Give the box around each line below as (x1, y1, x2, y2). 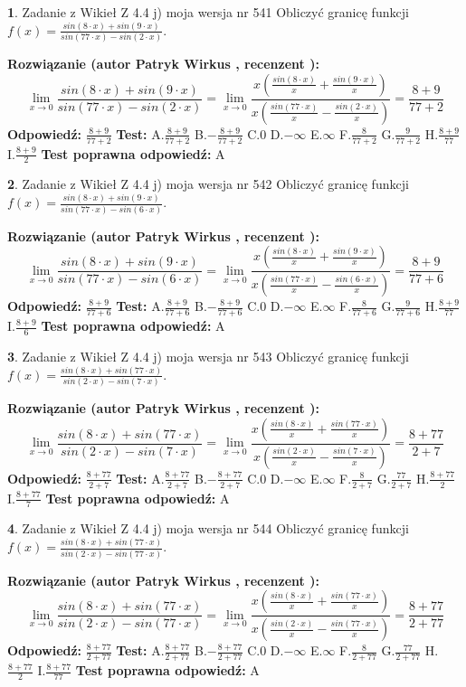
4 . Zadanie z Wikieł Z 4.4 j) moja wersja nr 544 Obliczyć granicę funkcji (7, 519, 409, 538)
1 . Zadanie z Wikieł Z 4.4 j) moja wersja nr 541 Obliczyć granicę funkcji (7, 3, 409, 21)
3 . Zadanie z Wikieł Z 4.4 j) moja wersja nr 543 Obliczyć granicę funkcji (7, 346, 409, 365)
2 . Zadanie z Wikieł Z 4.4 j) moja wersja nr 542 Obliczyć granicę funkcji (7, 174, 409, 193)
